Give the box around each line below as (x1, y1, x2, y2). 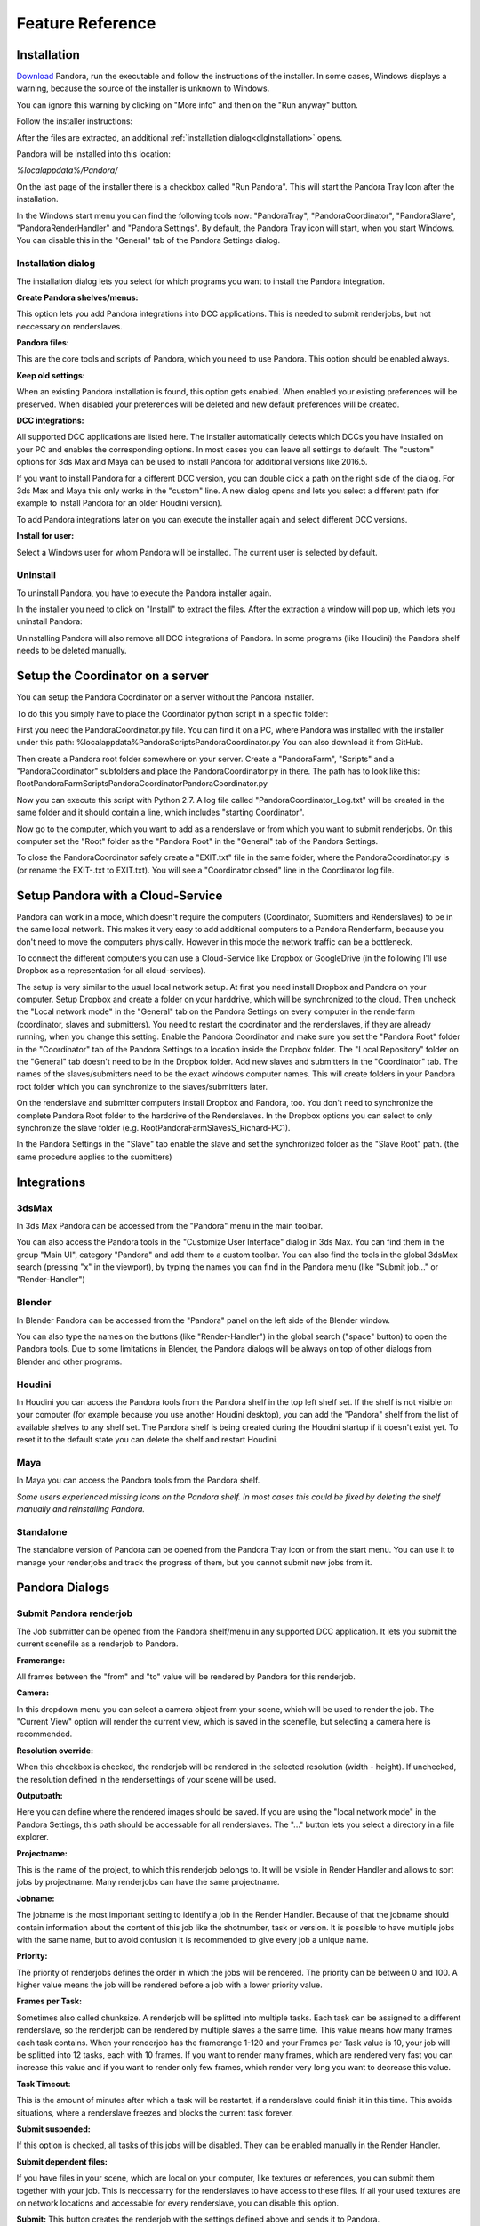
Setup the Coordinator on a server (16, 669, 209, 684)
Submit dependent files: (16, 2156, 108, 2167)
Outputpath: (16, 1791, 63, 1801)
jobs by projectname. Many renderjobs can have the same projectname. (16, 1877, 280, 1888)
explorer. (16, 1832, 49, 1842)
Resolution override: (16, 1745, 93, 1756)
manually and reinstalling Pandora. (16, 1504, 146, 1515)
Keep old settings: (16, 370, 86, 380)
